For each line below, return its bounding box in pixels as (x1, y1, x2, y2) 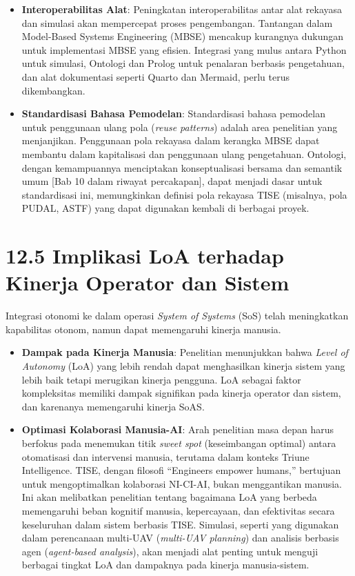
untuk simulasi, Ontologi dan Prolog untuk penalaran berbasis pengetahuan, (21, 56, 345, 70)
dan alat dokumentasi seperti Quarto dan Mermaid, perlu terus (21, 69, 290, 83)
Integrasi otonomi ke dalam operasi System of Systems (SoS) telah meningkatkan (6, 308, 349, 323)
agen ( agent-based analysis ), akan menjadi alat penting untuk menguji (21, 544, 318, 558)
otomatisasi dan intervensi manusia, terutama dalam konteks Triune (21, 449, 310, 464)
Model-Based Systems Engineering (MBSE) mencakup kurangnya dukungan (21, 29, 344, 43)
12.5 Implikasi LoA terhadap (6, 241, 284, 270)
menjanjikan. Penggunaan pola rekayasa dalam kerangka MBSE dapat (21, 133, 320, 148)
